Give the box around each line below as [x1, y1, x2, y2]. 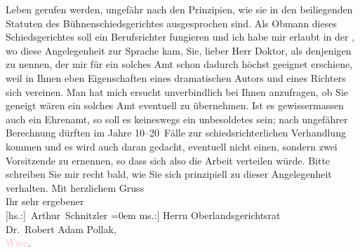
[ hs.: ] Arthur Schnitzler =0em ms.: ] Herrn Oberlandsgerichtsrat [6, 207, 281, 222]
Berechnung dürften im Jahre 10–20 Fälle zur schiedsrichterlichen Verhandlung [6, 125, 346, 140]
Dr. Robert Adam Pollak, [6, 221, 116, 236]
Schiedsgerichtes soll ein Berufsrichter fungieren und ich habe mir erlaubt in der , [6, 29, 355, 44]
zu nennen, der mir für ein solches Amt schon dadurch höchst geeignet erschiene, [6, 57, 353, 71]
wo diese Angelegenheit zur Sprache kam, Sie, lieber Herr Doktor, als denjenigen [6, 43, 352, 57]
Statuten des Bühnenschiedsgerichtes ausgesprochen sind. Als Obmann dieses [6, 15, 337, 30]
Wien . [6, 235, 32, 250]
